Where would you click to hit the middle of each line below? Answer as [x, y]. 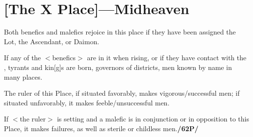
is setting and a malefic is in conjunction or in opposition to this [153, 119]
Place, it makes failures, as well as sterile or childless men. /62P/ [101, 128]
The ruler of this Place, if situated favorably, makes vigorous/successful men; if [122, 93]
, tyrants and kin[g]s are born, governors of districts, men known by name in [118, 67]
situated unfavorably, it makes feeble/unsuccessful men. [87, 102]
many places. [23, 77]
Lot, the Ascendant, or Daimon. [52, 41]
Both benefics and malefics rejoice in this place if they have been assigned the [120, 32]
